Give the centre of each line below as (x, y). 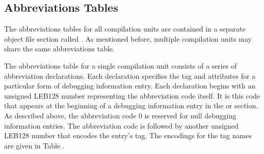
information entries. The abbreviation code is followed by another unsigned (121, 125)
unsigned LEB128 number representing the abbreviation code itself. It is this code (132, 95)
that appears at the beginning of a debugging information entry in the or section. (131, 105)
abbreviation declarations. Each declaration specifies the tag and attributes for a (130, 75)
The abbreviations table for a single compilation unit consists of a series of (121, 65)
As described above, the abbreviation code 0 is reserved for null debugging (120, 115)
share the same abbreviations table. (59, 49)
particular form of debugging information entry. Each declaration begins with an (130, 86)
